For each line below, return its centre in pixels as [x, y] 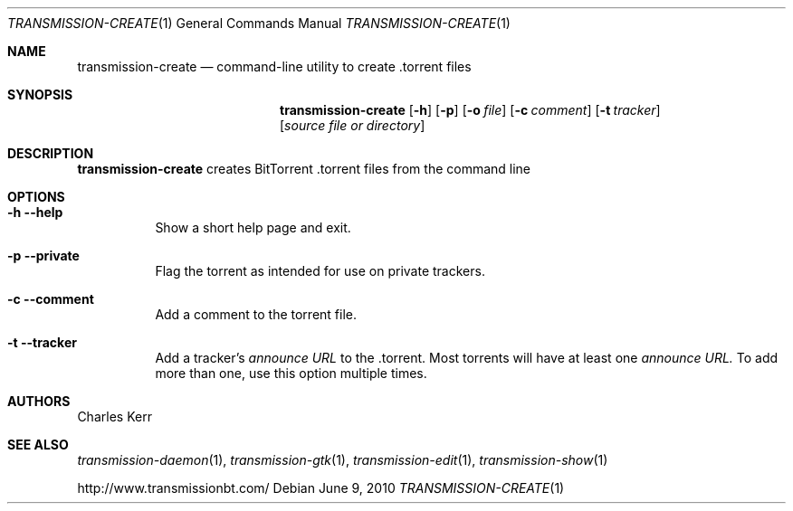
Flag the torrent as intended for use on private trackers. [320, 271]
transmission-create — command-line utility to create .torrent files [274, 66]
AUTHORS [39, 401]
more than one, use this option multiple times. [291, 373]
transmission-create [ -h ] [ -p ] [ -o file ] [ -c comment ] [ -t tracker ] [470, 110]
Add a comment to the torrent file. [256, 314]
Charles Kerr [115, 416]
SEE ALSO [38, 445]
